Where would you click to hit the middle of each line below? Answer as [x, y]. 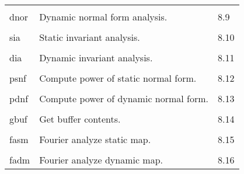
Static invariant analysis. [90, 37]
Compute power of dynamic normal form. [124, 98]
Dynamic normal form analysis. [103, 17]
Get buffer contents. [80, 119]
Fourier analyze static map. [95, 139]
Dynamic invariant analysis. [96, 58]
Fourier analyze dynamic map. [101, 160]
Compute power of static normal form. [118, 78]
